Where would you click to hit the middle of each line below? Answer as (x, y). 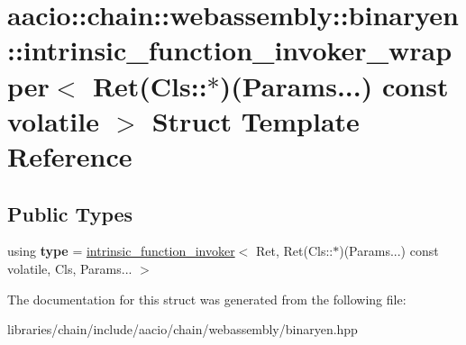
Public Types (70, 213)
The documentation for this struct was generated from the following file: (207, 299)
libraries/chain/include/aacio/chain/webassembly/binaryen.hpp (183, 329)
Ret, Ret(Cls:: (294, 251)
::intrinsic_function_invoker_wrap (230, 50)
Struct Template (256, 120)
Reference (70, 155)
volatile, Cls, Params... (70, 268)
